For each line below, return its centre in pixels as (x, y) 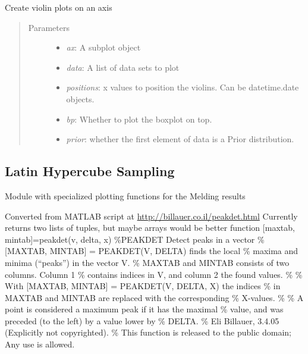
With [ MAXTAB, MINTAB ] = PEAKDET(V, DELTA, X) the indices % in (143, 286)
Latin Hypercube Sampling (90, 171)
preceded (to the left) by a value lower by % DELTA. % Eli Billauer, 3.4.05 (142, 320)
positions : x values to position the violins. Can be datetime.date (183, 87)
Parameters (49, 27)
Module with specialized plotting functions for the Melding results (125, 195)
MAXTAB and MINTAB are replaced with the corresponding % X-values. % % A (154, 297)
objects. (80, 98)
